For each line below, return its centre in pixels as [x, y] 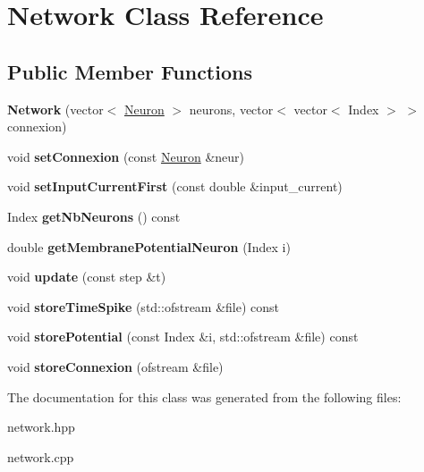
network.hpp [41, 427]
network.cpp [41, 456]
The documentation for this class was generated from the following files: [204, 396]
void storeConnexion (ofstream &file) [115, 366]
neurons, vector [231, 109]
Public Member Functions [130, 71]
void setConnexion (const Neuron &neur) [126, 156]
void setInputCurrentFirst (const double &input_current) [175, 186]
